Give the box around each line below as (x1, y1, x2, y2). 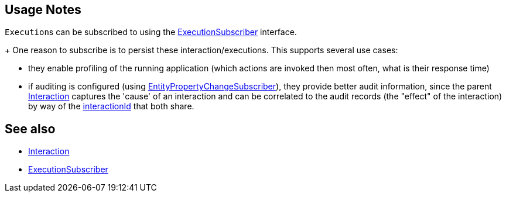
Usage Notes (5, 2, 81, 17)
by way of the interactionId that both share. (28, 101, 194, 112)
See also (5, 121, 56, 136)
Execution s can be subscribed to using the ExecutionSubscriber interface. (5, 27, 297, 37)
